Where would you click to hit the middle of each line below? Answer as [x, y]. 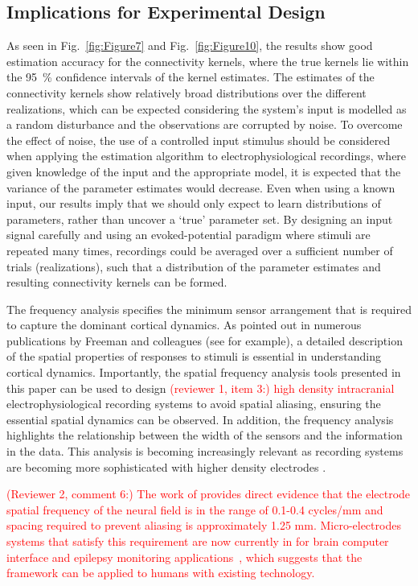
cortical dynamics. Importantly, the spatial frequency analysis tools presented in [204, 372]
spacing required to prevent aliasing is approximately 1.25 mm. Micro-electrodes [204, 525]
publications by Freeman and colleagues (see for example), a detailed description [205, 340]
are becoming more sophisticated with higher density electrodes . [166, 466]
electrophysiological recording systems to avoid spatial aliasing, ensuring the [194, 404]
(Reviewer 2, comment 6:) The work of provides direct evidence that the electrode [209, 494]
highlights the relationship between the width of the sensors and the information [205, 435]
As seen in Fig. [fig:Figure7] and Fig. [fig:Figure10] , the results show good [190, 45]
